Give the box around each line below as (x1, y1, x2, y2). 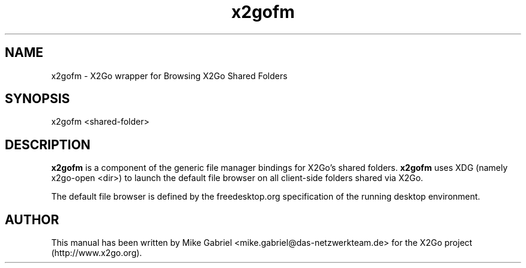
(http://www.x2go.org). (51, 248, 142, 258)
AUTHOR (5, 212, 59, 227)
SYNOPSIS (5, 91, 70, 107)
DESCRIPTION (5, 137, 91, 152)
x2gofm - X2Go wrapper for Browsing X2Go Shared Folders (51, 70, 288, 81)
